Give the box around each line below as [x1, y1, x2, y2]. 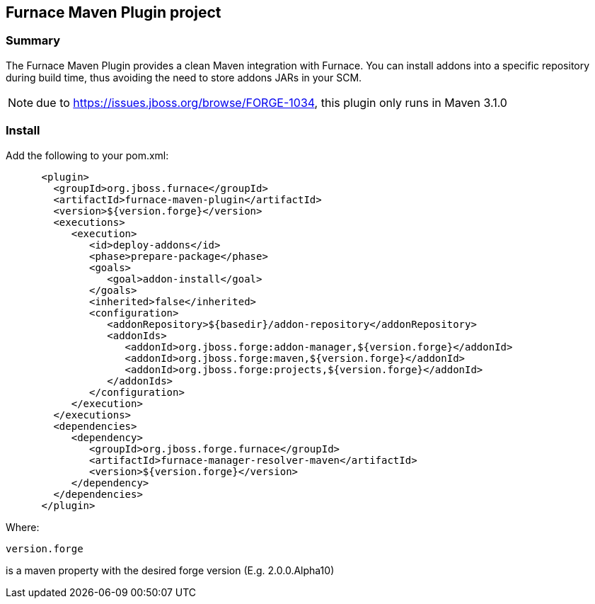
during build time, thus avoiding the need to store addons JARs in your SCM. [6, 71, 362, 84]
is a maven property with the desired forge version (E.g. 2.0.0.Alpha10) [6, 564, 335, 576]
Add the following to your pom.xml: [6, 149, 169, 161]
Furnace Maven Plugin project [6, 4, 221, 21]
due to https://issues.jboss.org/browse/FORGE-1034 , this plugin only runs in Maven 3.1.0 [36, 95, 507, 110]
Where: [6, 520, 40, 533]
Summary [6, 33, 61, 48]
